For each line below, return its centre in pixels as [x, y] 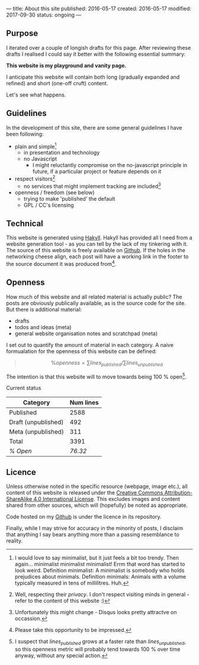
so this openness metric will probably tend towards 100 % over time [97, 649]
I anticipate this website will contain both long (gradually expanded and [93, 77]
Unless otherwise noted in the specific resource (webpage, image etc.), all [97, 486]
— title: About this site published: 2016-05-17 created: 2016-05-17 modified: [99, 9]
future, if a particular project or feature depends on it [97, 172]
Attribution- [178, 493]
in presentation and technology [62, 153]
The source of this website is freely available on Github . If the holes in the [96, 250]
